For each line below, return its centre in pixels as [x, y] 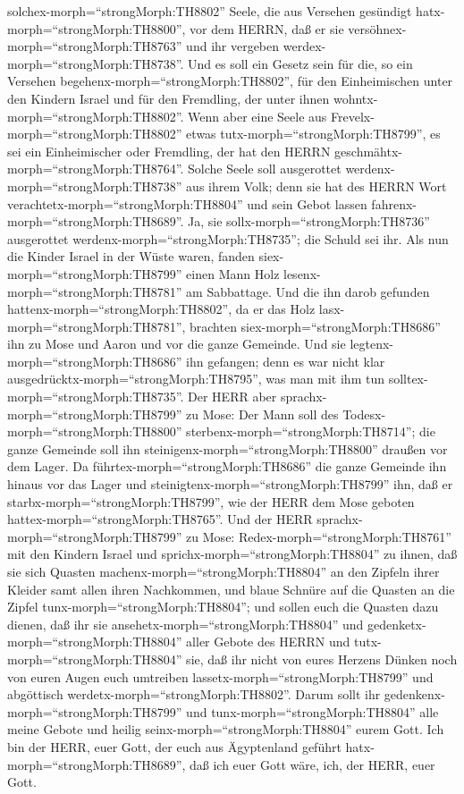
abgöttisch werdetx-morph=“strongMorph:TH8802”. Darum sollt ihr [194, 694]
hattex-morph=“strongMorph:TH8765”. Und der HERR [160, 519]
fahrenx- [394, 203]
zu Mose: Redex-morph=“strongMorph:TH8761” [319, 536]
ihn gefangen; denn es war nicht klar [286, 361]
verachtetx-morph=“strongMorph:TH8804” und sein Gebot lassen [187, 203]
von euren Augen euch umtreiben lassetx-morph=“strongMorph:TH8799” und [220, 676]
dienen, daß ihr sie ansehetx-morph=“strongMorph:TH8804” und [186, 624]
